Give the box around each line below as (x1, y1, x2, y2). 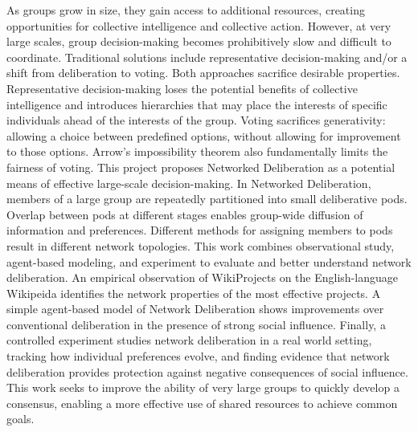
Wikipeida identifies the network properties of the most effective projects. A (6, 284, 381, 301)
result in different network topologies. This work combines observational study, (6, 237, 395, 254)
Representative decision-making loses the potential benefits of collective (6, 79, 358, 96)
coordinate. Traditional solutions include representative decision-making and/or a (6, 48, 408, 65)
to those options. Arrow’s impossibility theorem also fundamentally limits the (6, 143, 388, 160)
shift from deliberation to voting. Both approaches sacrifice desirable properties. (6, 64, 400, 81)
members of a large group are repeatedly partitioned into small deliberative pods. (6, 190, 408, 207)
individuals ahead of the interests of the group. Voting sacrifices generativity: (6, 112, 386, 128)
